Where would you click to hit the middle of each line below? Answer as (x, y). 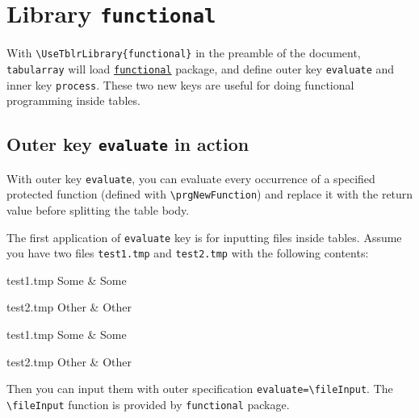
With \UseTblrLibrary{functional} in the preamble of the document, (184, 53)
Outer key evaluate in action (128, 144)
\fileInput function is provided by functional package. (148, 404)
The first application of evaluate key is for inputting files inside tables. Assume (204, 237)
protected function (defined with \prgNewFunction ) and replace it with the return (210, 194)
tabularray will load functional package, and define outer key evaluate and (201, 68)
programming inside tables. (73, 100)
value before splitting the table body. (98, 209)
